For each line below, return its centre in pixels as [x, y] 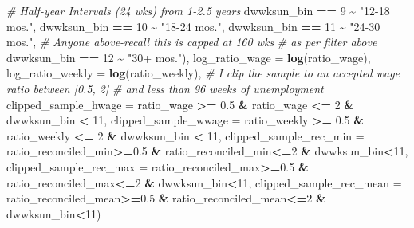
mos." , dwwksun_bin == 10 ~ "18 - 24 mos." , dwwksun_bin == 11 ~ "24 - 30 [193, 26]
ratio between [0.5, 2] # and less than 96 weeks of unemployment [165, 88]
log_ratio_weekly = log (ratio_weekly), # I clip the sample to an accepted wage [203, 73]
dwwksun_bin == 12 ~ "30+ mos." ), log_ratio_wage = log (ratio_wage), [189, 57]
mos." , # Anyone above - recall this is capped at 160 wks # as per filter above [192, 42]
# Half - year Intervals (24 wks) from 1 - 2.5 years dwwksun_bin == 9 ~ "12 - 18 [198, 10]
